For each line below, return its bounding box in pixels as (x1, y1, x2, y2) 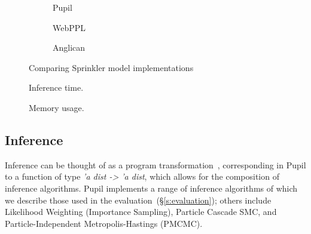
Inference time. (29, 81, 84, 94)
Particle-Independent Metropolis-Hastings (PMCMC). (5, 217, 203, 229)
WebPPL (53, 21, 86, 33)
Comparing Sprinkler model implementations (29, 61, 194, 73)
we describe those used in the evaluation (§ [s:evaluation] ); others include (5, 193, 272, 206)
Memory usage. (29, 101, 84, 113)
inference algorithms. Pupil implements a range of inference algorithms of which (5, 181, 298, 194)
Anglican (53, 41, 86, 54)
